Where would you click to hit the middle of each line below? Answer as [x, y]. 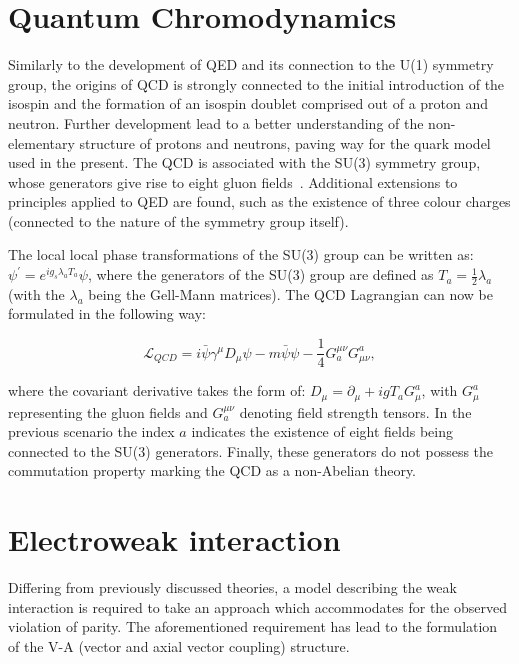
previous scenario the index [91, 431]
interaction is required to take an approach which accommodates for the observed [257, 606]
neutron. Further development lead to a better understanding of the [216, 122]
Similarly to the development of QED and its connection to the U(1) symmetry [251, 64]
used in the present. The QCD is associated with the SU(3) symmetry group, [244, 162]
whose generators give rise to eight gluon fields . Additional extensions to [233, 181]
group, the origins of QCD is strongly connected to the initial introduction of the [256, 83]
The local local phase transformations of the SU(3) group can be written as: [241, 254]
